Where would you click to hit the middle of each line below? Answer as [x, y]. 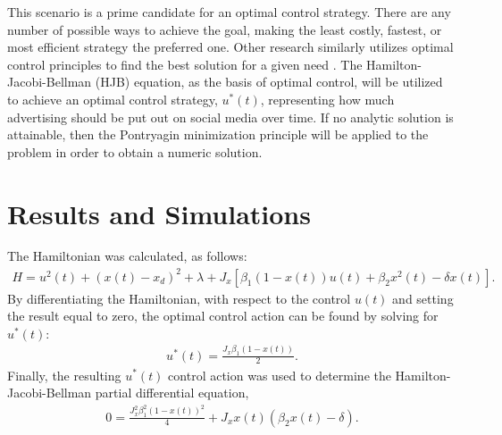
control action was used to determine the [280, 375]
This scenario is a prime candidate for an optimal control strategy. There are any [229, 12]
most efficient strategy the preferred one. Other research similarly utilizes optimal [230, 47]
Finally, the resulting [64, 375]
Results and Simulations [159, 213]
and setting [423, 298]
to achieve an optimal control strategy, [113, 99]
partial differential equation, [172, 393]
